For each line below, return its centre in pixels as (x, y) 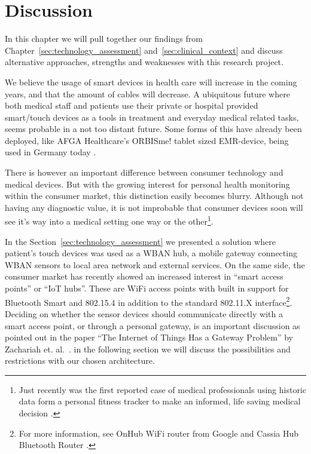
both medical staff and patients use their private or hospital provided (132, 105)
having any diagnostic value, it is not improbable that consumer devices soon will (154, 207)
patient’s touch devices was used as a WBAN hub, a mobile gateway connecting (151, 253)
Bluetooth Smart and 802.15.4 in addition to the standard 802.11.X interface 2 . (149, 301)
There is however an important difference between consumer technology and (144, 172)
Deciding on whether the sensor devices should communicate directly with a (144, 313)
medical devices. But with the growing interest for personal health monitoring (147, 184)
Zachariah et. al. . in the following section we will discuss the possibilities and (148, 349)
